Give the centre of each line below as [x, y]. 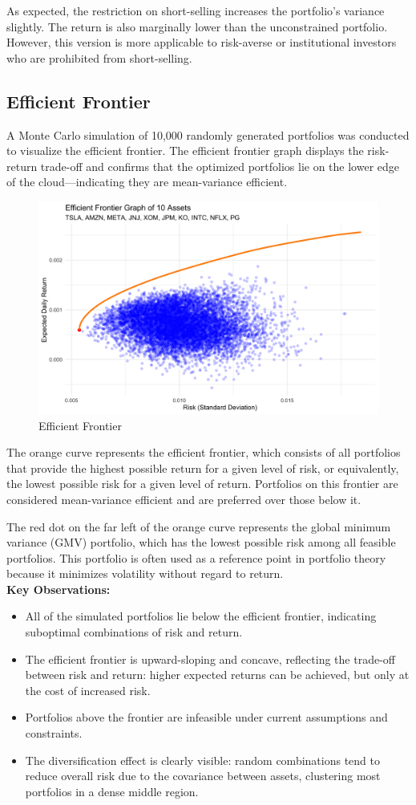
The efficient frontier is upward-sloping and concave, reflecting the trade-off [210, 659]
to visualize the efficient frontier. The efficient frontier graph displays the [185, 150]
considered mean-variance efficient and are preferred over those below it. [184, 499]
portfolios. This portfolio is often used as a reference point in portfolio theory [196, 557]
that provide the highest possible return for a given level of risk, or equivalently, [203, 468]
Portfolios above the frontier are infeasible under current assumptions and [206, 717]
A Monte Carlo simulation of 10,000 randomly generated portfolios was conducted [208, 134]
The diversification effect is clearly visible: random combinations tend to [202, 760]
